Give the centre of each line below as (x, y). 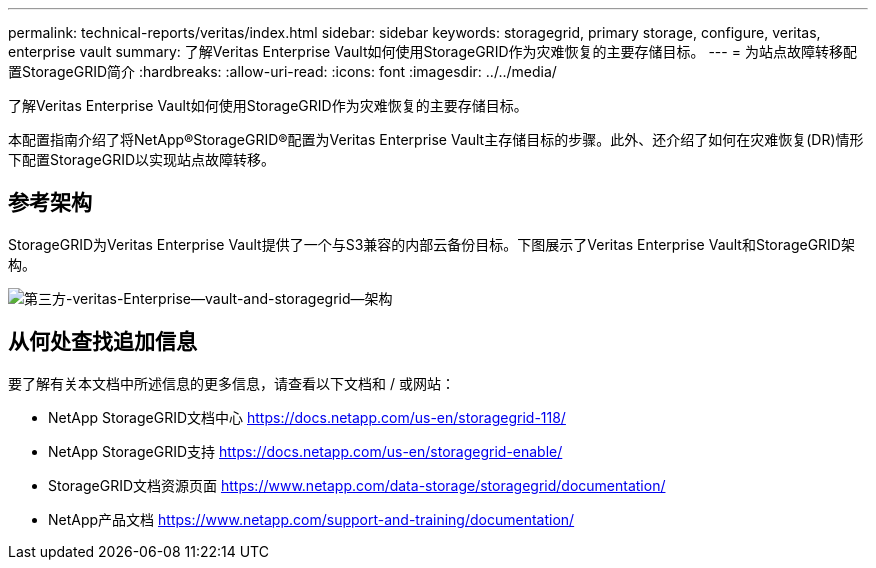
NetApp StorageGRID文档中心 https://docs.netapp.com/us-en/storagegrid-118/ (307, 417)
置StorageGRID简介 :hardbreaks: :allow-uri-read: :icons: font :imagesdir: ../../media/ (282, 71)
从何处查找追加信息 (102, 342)
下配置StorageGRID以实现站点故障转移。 (142, 159)
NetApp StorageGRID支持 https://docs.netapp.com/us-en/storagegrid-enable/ (305, 451)
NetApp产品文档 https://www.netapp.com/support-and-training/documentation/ (311, 519)
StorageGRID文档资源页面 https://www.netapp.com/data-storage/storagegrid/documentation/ (357, 485)
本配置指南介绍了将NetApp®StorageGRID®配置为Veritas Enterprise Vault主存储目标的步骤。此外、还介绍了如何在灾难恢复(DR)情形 (436, 139)
